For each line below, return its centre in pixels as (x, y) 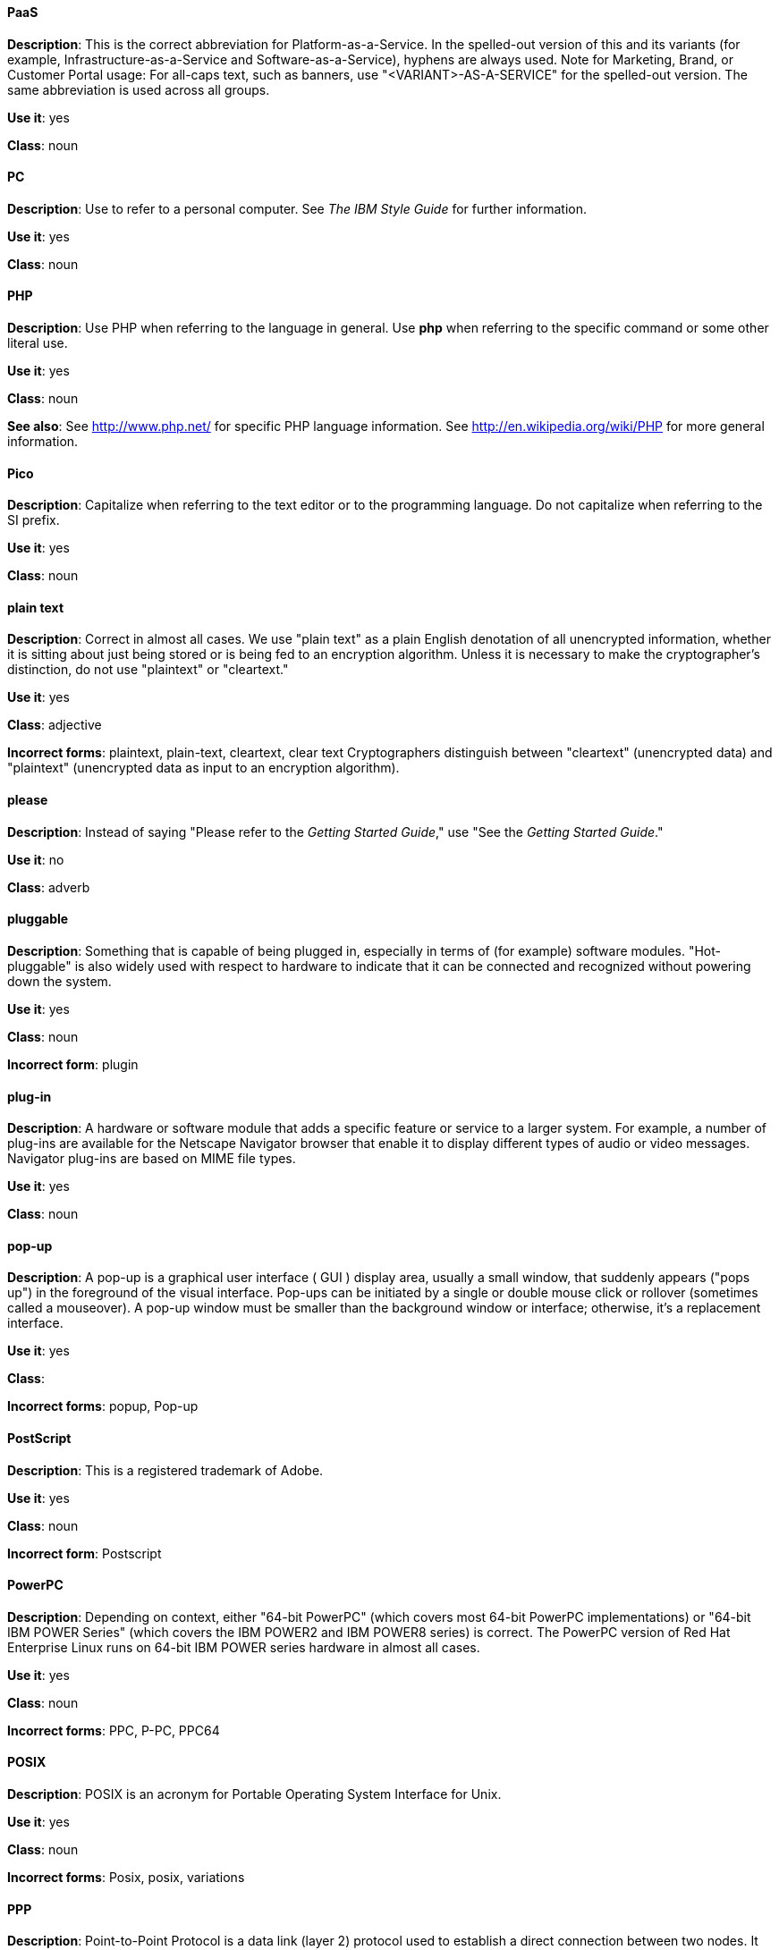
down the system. (59, 981)
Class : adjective (55, 725)
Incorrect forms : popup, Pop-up (103, 1406)
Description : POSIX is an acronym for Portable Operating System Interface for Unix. (254, 1794)
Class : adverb (49, 887)
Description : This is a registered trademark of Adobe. (165, 1470)
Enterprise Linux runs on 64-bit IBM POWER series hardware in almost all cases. (244, 1647)
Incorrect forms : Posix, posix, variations (126, 1878)
